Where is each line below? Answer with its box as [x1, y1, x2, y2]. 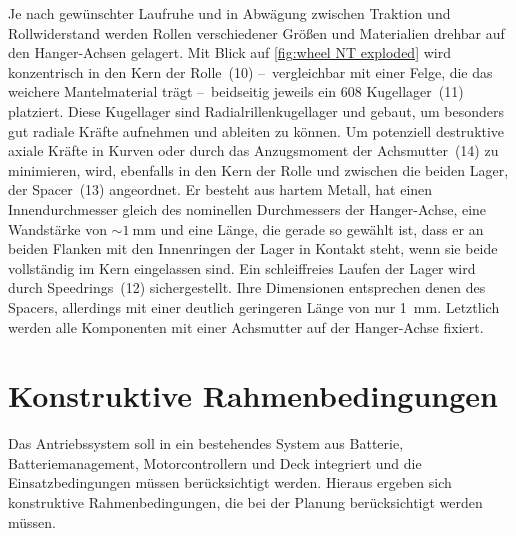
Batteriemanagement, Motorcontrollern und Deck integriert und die [8, 452, 422, 473]
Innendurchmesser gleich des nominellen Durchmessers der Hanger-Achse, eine [8, 198, 487, 219]
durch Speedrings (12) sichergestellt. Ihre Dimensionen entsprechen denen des [8, 277, 486, 298]
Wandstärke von [8, 218, 107, 239]
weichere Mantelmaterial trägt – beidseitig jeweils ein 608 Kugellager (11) [8, 81, 464, 102]
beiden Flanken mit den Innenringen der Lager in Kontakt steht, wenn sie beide [8, 238, 498, 259]
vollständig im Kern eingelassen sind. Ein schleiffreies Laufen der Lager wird [8, 257, 476, 278]
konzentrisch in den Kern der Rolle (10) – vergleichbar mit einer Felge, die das [8, 61, 493, 82]
